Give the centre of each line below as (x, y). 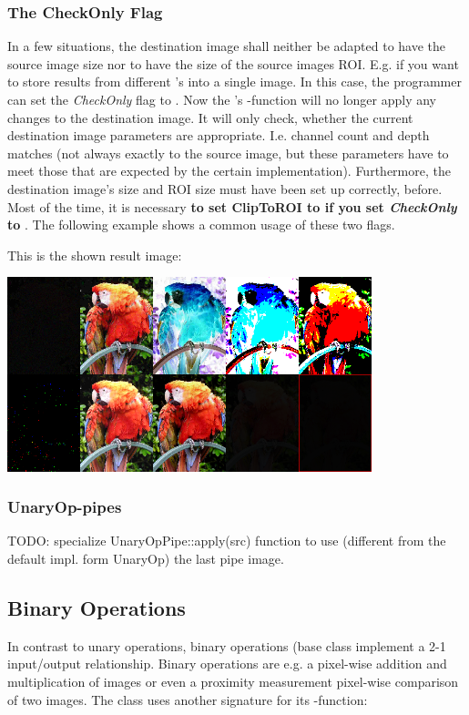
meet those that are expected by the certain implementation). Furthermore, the (229, 171)
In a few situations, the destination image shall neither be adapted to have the (227, 46)
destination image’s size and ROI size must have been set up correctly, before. (225, 188)
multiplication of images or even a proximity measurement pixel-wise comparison (233, 682)
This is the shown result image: (95, 255)
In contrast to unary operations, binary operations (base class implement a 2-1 (227, 645)
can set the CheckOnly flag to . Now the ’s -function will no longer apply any (222, 99)
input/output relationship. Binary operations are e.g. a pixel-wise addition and (227, 664)
